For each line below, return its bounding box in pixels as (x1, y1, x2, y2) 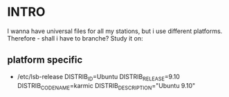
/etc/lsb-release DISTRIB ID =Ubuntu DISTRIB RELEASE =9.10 (17, 72, 180, 83)
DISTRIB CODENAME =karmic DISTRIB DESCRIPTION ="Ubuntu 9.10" (17, 81, 196, 91)
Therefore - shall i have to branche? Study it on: (7, 34, 143, 42)
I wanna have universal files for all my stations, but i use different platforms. (7, 27, 223, 35)
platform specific (7, 54, 83, 66)
